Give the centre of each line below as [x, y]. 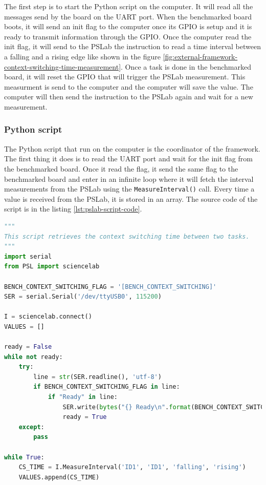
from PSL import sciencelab [52, 267]
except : [31, 427]
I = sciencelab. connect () [48, 317]
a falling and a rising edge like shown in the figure [82, 56]
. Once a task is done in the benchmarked [186, 66]
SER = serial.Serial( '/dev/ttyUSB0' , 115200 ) [83, 297]
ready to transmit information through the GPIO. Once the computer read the [128, 36]
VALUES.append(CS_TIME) [59, 477]
